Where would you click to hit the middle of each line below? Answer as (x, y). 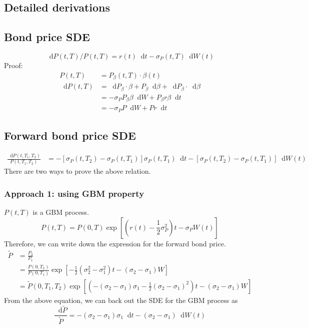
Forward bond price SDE (70, 135)
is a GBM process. (61, 212)
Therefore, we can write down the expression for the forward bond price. (115, 243)
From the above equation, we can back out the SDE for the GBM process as (121, 300)
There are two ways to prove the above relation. (77, 171)
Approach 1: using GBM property (74, 193)
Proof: (13, 65)
